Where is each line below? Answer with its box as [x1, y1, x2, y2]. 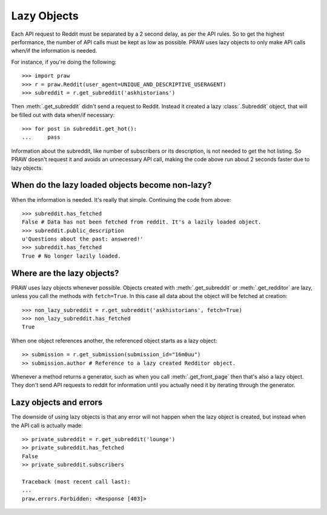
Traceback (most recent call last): [22, 478, 131, 485]
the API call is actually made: [11, 422, 83, 429]
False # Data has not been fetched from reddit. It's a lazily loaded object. [22, 219, 262, 225]
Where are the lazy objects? [11, 268, 119, 278]
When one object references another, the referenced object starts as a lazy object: [11, 337, 217, 344]
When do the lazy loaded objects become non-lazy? [11, 180, 212, 190]
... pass [22, 134, 61, 141]
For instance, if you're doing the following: [11, 58, 117, 65]
